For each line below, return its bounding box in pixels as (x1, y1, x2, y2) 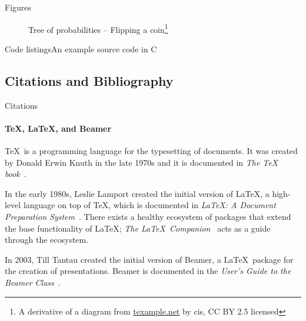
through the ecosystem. (5, 233, 89, 246)
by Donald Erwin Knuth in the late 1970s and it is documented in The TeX (5, 156, 278, 168)
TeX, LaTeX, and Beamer (5, 122, 112, 134)
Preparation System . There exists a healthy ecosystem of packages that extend (5, 210, 291, 222)
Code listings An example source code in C (5, 42, 157, 55)
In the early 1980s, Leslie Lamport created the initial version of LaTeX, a (5, 187, 270, 199)
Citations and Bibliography (5, 71, 174, 89)
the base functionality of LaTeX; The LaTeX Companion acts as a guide (5, 222, 271, 234)
